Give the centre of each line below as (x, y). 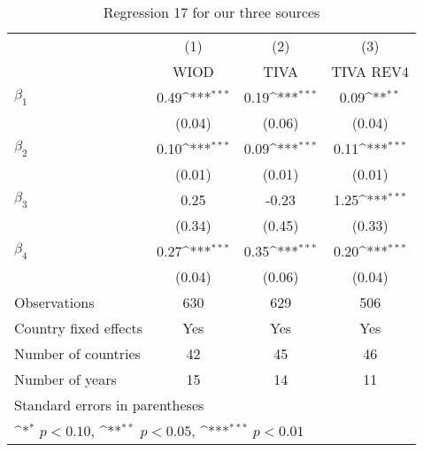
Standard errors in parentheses (109, 405)
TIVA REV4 (370, 71)
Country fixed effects (79, 328)
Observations (54, 302)
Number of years (65, 379)
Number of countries (77, 353)
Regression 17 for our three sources (211, 12)
